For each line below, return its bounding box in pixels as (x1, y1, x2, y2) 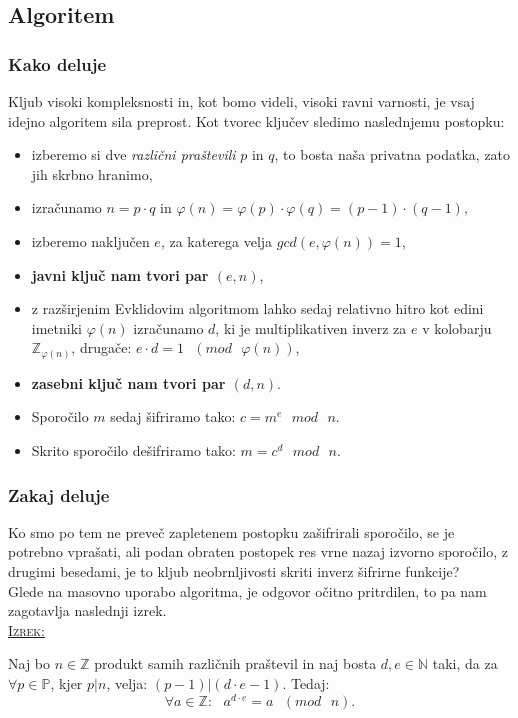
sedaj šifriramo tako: (110, 406, 236, 427)
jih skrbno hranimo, (31, 163, 153, 184)
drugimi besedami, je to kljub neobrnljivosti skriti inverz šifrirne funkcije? (8, 561, 460, 582)
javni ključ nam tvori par (31, 264, 209, 285)
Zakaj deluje (8, 482, 110, 507)
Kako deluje (8, 51, 107, 76)
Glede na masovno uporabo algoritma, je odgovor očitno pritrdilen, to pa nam (8, 580, 487, 601)
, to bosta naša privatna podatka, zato (274, 144, 511, 165)
